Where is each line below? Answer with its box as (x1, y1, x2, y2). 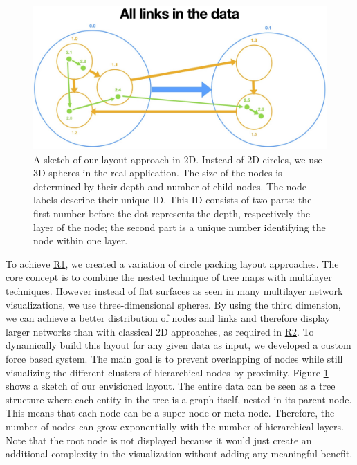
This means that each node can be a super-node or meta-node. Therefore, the (6, 405, 335, 420)
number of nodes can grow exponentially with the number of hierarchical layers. (6, 419, 344, 433)
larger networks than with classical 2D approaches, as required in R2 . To (6, 324, 314, 338)
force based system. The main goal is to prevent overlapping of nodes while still (6, 351, 343, 365)
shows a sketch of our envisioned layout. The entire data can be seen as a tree (6, 379, 336, 393)
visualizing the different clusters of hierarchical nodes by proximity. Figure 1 (6, 365, 329, 379)
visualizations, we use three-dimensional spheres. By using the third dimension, (6, 297, 341, 311)
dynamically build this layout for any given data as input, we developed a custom (6, 338, 351, 352)
